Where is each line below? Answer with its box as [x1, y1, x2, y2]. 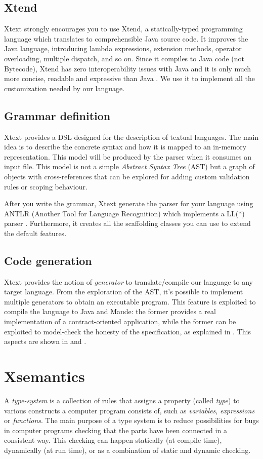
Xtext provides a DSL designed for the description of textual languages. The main [4, 131, 259, 142]
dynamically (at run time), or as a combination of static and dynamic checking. [4, 444, 251, 455]
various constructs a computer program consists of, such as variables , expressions [4, 405, 255, 415]
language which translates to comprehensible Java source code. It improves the [4, 33, 248, 44]
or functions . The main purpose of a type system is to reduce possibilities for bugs [4, 415, 259, 426]
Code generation [4, 252, 92, 268]
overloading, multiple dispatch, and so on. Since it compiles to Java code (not [4, 53, 244, 63]
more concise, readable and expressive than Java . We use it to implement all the [4, 73, 255, 84]
